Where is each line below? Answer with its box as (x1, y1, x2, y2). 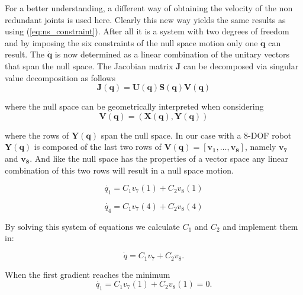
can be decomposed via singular (183, 59, 299, 72)
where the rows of (5, 129, 69, 141)
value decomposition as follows (5, 71, 115, 84)
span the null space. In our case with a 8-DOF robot (101, 129, 292, 141)
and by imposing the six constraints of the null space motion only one (5, 36, 258, 49)
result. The (5, 48, 45, 60)
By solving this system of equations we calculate (5, 220, 180, 232)
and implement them (223, 220, 298, 232)
